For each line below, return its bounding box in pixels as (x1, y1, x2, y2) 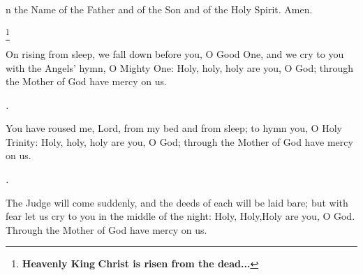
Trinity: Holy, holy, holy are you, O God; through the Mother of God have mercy (6, 134, 353, 149)
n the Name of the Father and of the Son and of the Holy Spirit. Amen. (6, 2, 313, 16)
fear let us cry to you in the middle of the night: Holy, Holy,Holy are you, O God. (6, 209, 355, 223)
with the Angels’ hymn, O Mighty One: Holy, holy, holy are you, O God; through (6, 60, 354, 75)
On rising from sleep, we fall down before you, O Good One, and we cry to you (6, 46, 344, 61)
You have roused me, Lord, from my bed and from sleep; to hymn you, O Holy (6, 121, 342, 135)
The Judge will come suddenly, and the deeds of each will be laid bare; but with (6, 195, 348, 209)
